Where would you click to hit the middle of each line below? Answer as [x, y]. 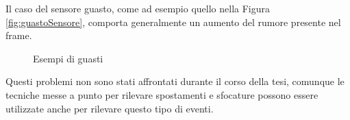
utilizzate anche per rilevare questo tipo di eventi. [110, 108]
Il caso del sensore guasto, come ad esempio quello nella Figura [138, 8]
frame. [19, 35]
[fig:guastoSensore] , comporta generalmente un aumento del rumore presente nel [173, 22]
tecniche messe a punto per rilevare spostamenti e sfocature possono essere [162, 94]
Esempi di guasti [68, 58]
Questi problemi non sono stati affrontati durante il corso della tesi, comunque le [175, 81]
